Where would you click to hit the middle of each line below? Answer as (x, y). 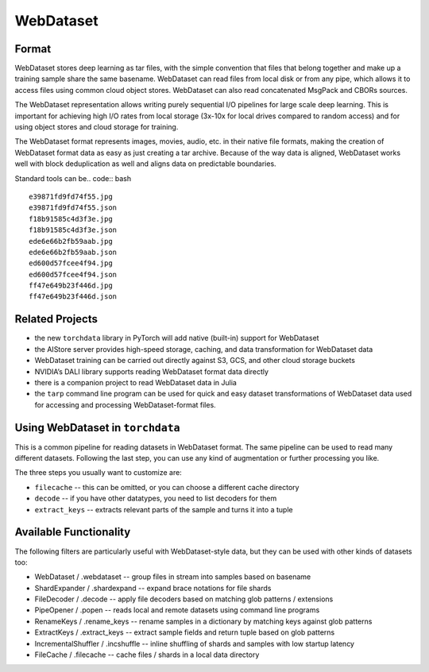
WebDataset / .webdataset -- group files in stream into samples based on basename (173, 577)
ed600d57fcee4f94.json (73, 274)
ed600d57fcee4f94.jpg (71, 263)
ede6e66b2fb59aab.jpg (71, 241)
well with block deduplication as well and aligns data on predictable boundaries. (146, 164)
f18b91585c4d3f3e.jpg (71, 219)
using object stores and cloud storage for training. (97, 127)
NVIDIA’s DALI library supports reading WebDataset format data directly (152, 371)
